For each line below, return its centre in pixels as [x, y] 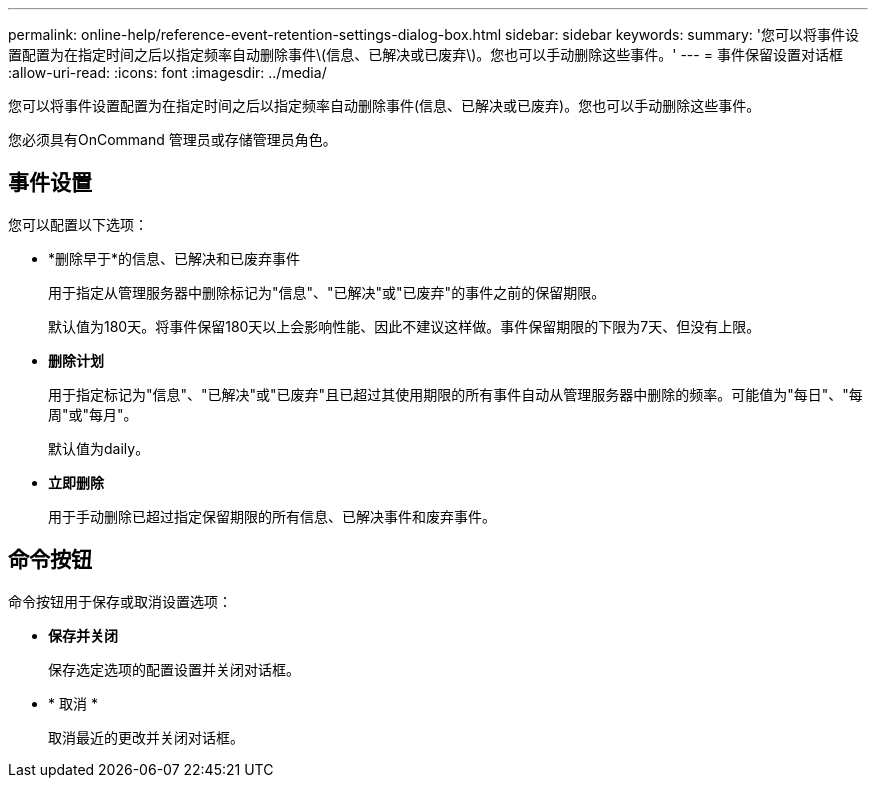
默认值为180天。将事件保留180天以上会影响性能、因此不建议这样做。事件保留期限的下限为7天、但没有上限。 [404, 326]
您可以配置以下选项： [78, 224]
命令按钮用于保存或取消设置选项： [120, 601]
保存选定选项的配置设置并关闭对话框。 [174, 669]
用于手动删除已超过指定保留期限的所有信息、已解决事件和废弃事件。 [272, 516]
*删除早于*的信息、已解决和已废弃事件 [174, 258]
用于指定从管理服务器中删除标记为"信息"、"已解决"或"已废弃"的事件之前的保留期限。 [327, 292]
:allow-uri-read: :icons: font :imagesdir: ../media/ [167, 72]
